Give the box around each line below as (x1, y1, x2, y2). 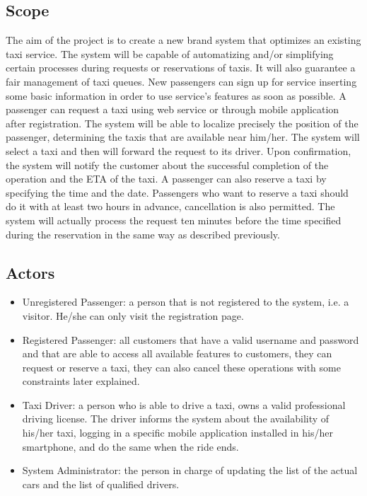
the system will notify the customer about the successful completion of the (6, 157, 329, 172)
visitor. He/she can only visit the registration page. (22, 308, 244, 323)
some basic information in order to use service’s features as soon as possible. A (6, 88, 346, 103)
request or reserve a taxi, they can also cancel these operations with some (22, 359, 341, 374)
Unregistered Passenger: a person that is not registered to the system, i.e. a (22, 294, 349, 309)
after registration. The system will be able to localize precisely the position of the (6, 115, 359, 130)
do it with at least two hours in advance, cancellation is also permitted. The (6, 199, 335, 214)
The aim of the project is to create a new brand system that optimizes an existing (6, 33, 361, 47)
